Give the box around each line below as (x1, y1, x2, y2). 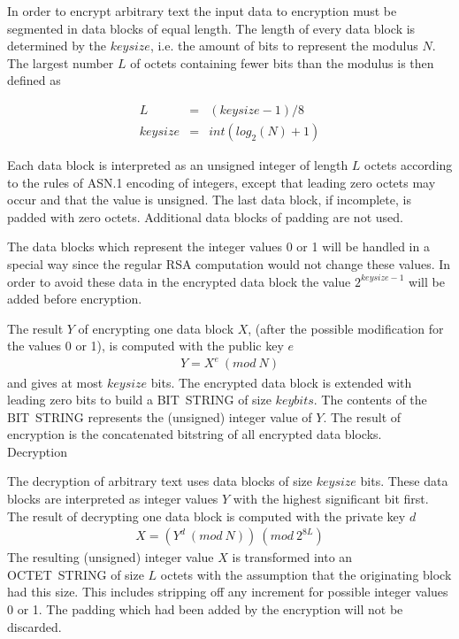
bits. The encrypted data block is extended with (150, 373, 412, 391)
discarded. (7, 617, 62, 635)
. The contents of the (313, 390, 427, 409)
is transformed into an (232, 548, 353, 566)
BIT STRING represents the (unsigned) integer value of (7, 407, 312, 426)
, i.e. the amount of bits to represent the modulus (149, 36, 418, 55)
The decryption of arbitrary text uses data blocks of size (7, 472, 313, 490)
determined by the (7, 36, 107, 55)
